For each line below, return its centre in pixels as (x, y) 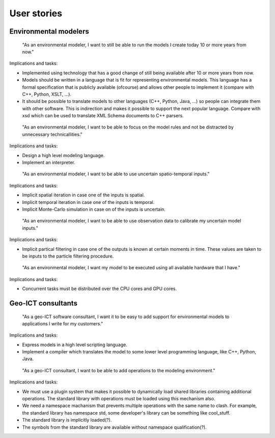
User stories (36, 13)
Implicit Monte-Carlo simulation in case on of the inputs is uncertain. (94, 209)
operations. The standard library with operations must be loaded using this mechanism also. (119, 399)
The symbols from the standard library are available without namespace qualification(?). (114, 427)
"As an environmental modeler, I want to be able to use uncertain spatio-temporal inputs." (116, 174)
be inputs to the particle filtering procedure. (68, 256)
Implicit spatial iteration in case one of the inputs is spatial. (84, 195)
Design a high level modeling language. (63, 155)
